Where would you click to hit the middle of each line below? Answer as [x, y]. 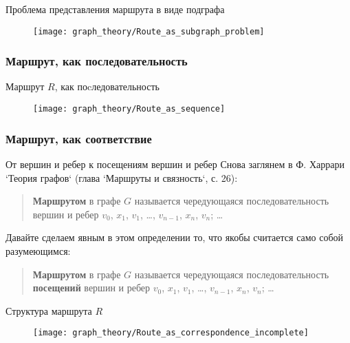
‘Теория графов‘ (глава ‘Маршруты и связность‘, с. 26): [122, 177]
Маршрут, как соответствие [79, 138]
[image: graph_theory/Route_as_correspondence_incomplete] [171, 333]
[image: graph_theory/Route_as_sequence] [129, 109]
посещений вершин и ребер [91, 288]
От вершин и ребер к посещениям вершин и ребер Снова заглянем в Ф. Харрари [175, 164]
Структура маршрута [49, 310]
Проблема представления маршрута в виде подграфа [115, 9]
